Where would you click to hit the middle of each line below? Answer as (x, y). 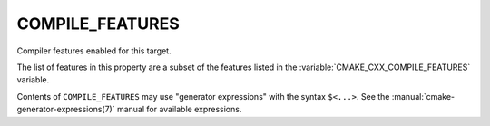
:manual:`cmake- (423, 96)
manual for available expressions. (179, 110)
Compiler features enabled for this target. (94, 51)
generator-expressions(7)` (66, 110)
